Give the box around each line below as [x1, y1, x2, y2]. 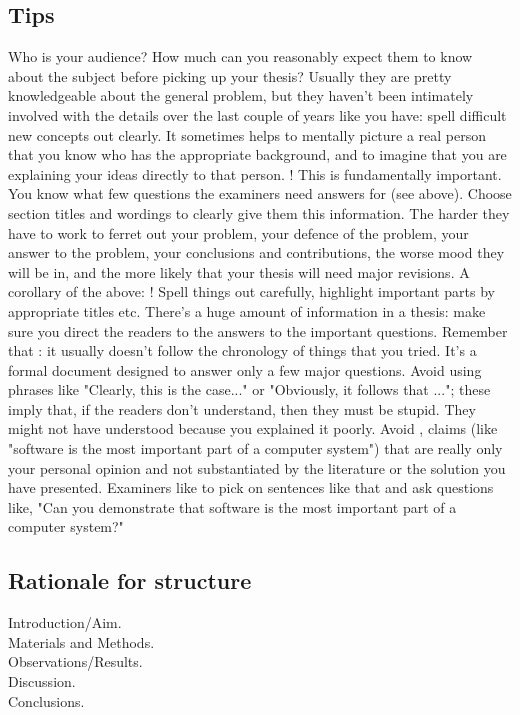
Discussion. [8, 671, 76, 692]
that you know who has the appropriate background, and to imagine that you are [8, 144, 507, 165]
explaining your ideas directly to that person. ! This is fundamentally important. [8, 163, 502, 184]
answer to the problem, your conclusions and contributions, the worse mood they [8, 242, 505, 263]
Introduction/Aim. [8, 612, 122, 633]
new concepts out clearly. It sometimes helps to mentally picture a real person [8, 124, 487, 145]
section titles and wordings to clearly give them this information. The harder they [8, 202, 510, 223]
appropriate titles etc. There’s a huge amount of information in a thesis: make [8, 300, 486, 321]
